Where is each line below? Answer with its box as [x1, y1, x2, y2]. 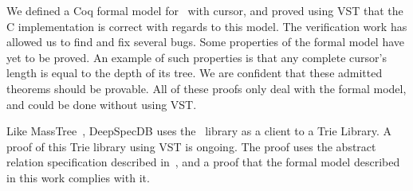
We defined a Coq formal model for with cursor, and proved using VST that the [6, 2, 403, 18]
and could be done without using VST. [6, 95, 197, 112]
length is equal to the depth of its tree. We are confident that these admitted [6, 64, 383, 81]
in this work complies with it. [6, 169, 150, 185]
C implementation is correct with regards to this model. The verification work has [6, 18, 407, 34]
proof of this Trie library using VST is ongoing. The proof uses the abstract [6, 138, 376, 154]
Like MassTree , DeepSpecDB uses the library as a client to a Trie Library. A [6, 123, 392, 139]
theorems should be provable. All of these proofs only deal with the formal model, [6, 80, 407, 96]
